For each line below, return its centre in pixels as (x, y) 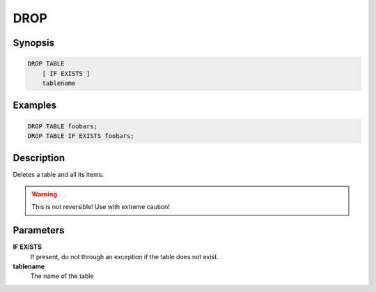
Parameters (39, 230)
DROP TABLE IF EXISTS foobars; (81, 136)
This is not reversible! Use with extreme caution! (101, 207)
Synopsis (34, 43)
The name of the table (62, 276)
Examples (35, 106)
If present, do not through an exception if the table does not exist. (124, 256)
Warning (44, 194)
